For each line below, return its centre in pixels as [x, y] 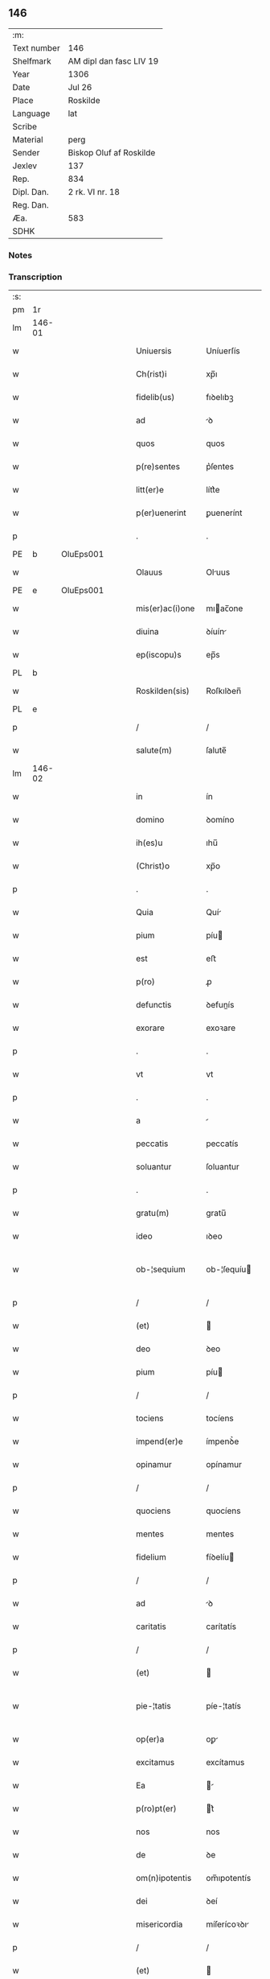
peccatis [152, 1144]
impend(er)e [159, 1441]
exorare [150, 1028]
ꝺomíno [220, 820]
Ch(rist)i [151, 374]
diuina [147, 632]
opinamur [154, 1465]
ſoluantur [223, 1167]
